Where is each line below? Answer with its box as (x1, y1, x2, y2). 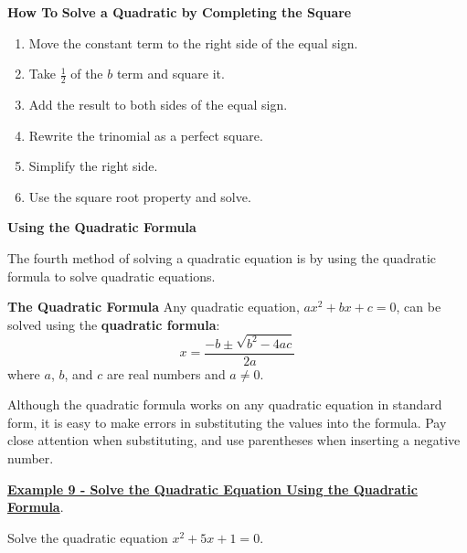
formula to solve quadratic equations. (7, 266, 216, 285)
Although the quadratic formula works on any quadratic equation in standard (7, 395, 442, 414)
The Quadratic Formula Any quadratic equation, (7, 297, 300, 316)
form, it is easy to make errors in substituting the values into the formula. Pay (7, 412, 447, 431)
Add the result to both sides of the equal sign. (28, 95, 288, 114)
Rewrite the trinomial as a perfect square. (28, 125, 263, 144)
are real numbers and (106, 364, 226, 383)
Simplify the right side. (28, 156, 158, 175)
